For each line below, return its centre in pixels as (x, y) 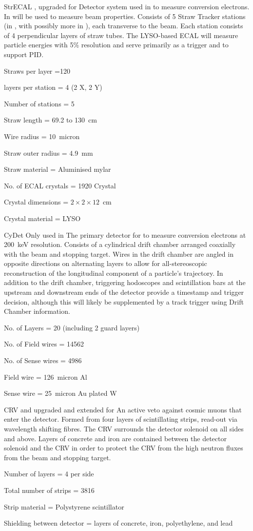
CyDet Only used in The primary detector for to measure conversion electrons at (125, 235)
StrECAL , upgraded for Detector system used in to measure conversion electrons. (127, 6)
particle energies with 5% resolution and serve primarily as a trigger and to (116, 45)
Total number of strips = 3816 (49, 490)
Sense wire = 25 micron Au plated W (60, 393)
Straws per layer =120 (37, 71)
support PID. (24, 54)
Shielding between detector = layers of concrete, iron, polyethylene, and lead (118, 523)
